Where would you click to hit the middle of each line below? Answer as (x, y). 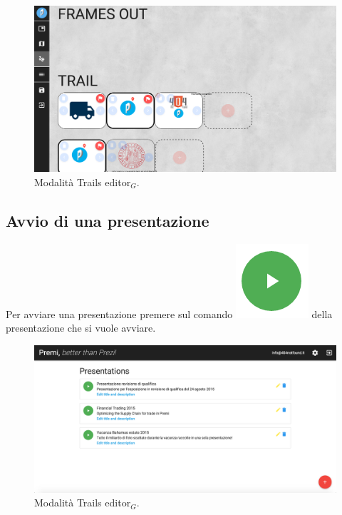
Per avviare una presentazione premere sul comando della (169, 313)
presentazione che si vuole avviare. (81, 328)
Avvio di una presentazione (108, 220)
